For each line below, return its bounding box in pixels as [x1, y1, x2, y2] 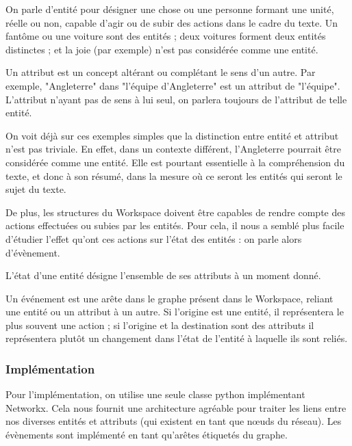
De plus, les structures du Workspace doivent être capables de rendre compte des [5, 205, 345, 219]
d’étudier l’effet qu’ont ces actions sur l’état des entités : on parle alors [5, 231, 302, 246]
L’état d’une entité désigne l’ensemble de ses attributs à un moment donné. [5, 268, 321, 283]
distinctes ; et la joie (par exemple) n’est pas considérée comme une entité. [5, 42, 318, 56]
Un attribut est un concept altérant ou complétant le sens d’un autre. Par [5, 65, 316, 79]
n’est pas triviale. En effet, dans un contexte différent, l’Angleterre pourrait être [5, 142, 341, 156]
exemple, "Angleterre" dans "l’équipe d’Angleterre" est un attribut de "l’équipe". [5, 78, 340, 92]
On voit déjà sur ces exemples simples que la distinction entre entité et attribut [5, 128, 339, 142]
